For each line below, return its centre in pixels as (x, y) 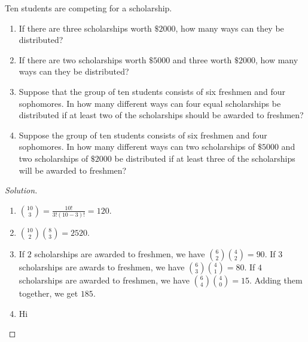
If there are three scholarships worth (85, 28)
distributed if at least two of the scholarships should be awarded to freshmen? (161, 115)
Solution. (21, 190)
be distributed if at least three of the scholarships (205, 158)
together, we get (48, 293)
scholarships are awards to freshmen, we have (102, 267)
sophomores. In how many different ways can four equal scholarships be (150, 103)
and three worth (202, 59)
